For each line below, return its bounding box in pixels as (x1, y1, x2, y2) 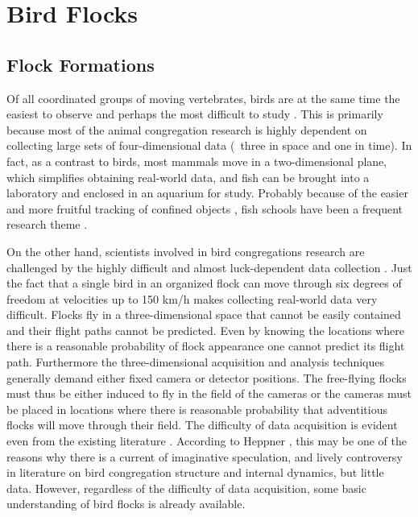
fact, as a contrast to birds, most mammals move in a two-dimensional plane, (6, 152, 387, 169)
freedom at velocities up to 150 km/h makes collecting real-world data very (6, 290, 378, 307)
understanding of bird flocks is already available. (6, 495, 246, 512)
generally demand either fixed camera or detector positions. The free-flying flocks (6, 369, 407, 386)
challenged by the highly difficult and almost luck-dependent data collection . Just (6, 258, 412, 275)
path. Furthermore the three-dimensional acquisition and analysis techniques (6, 354, 384, 370)
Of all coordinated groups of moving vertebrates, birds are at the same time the (6, 89, 400, 106)
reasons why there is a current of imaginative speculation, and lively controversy (6, 448, 403, 465)
